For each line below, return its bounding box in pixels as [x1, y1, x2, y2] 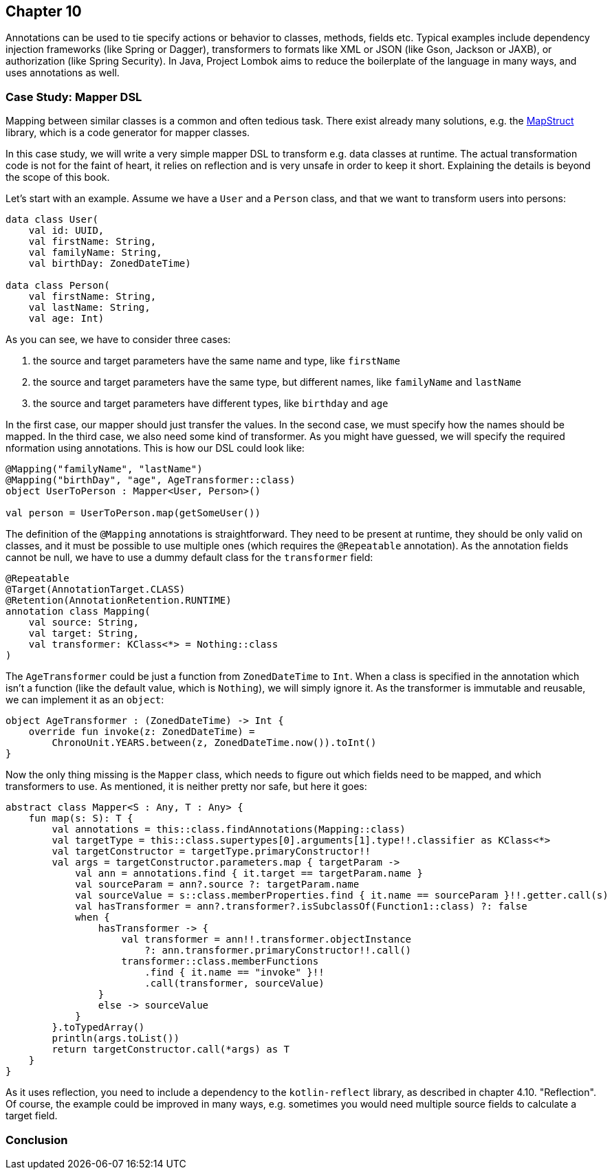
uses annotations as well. [6, 67, 120, 79]
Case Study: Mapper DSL [6, 89, 142, 104]
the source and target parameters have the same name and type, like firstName [33, 355, 400, 367]
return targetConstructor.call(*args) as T [52, 1044, 290, 1055]
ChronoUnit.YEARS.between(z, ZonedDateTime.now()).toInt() [52, 737, 377, 749]
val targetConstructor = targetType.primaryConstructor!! [52, 846, 371, 857]
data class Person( [6, 280, 110, 292]
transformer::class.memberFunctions [121, 956, 319, 967]
